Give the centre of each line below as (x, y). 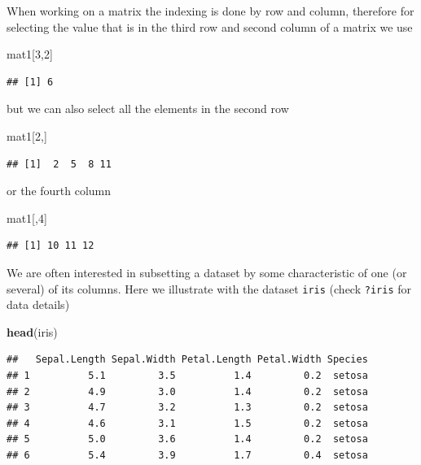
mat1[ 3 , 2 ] (30, 54)
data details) (38, 304)
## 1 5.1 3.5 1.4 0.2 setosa (187, 375)
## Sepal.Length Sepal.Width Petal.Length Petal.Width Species (187, 360)
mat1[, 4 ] (27, 217)
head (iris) (32, 331)
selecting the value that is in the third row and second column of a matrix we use (210, 26)
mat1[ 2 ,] (27, 135)
